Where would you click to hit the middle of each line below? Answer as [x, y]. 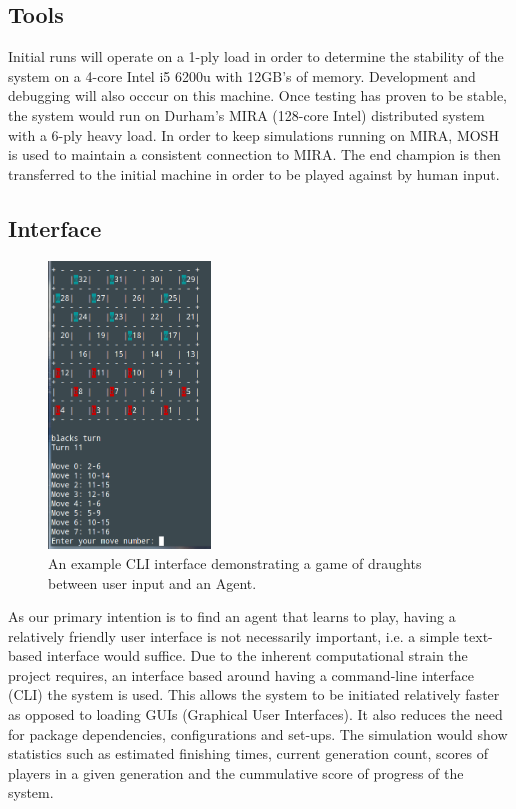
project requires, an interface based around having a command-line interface [241, 674]
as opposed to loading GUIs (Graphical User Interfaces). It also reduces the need [255, 714]
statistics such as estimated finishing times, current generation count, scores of [248, 753]
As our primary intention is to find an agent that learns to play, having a [232, 616]
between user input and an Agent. [152, 582]
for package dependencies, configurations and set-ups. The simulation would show [258, 733]
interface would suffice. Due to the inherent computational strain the [257, 655]
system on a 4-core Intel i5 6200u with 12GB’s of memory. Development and [242, 75]
